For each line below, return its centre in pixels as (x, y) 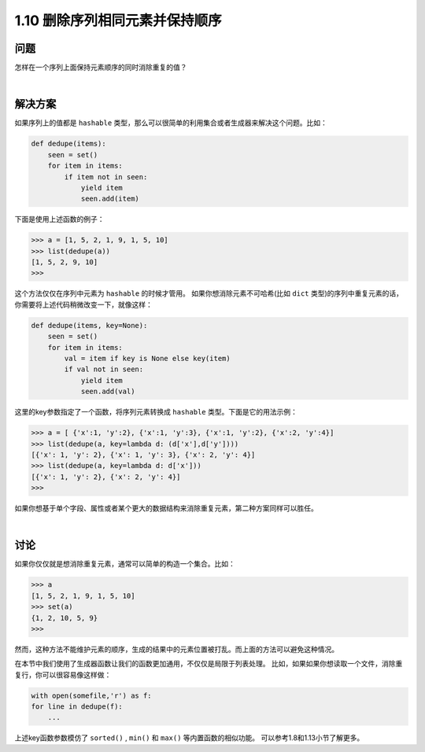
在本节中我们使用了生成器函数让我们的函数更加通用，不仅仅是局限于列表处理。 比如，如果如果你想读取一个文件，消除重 (209, 664)
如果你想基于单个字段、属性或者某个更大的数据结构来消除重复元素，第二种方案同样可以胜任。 (166, 508)
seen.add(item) (110, 199)
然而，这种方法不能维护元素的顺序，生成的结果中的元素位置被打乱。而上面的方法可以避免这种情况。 (176, 649)
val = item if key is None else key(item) (148, 358)
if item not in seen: (106, 177)
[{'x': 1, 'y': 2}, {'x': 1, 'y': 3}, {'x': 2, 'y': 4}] (143, 455)
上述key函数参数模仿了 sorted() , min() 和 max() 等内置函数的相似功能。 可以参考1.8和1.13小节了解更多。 (189, 738)
